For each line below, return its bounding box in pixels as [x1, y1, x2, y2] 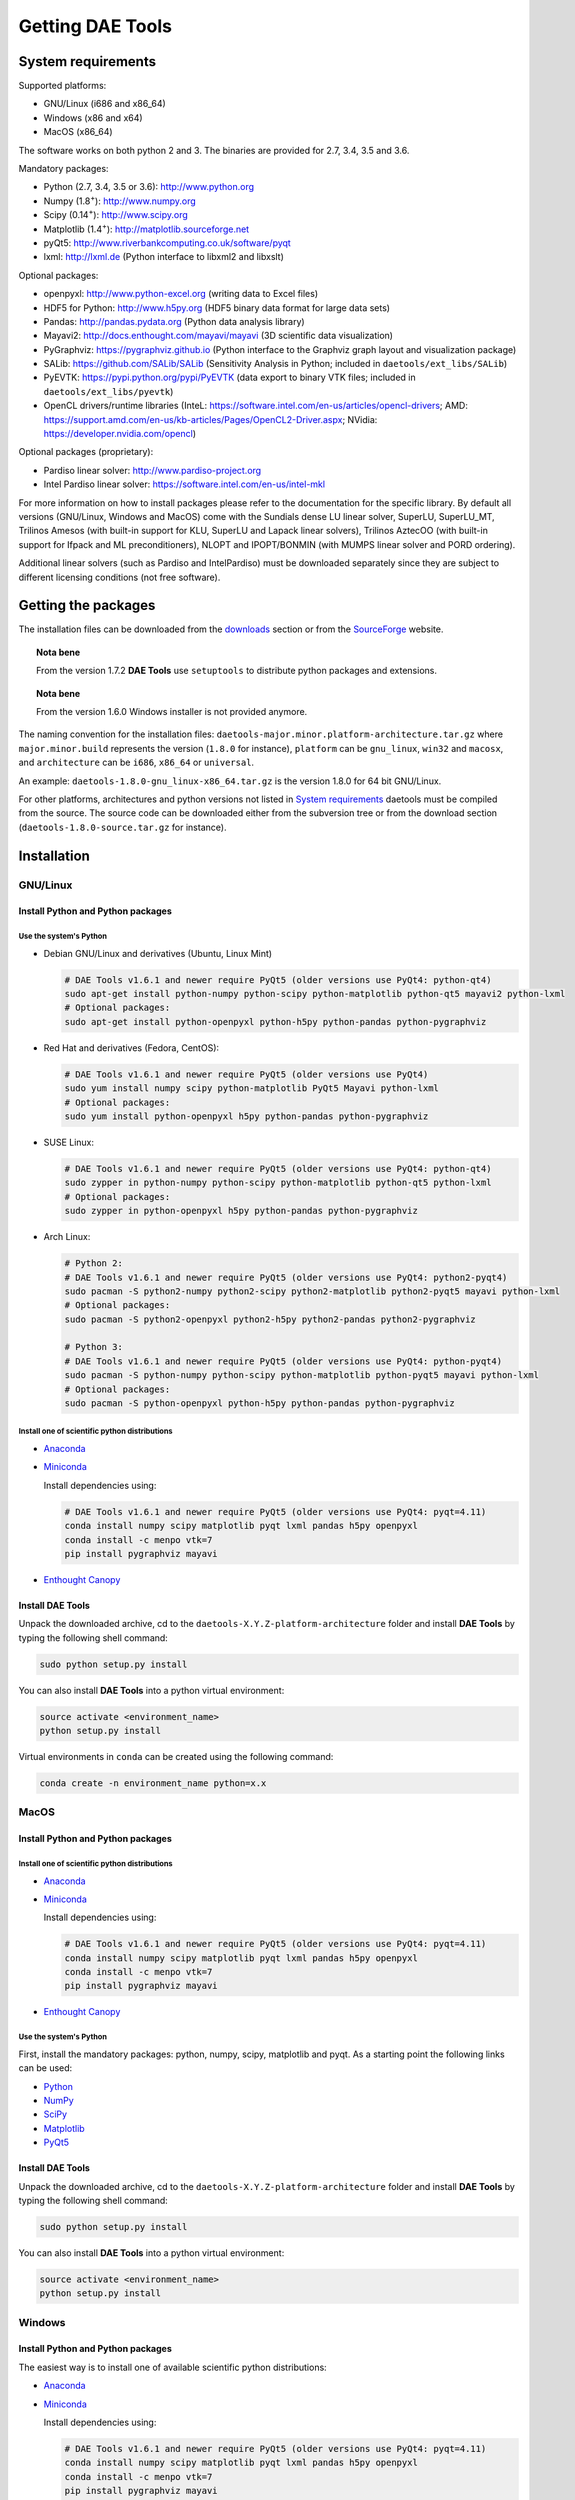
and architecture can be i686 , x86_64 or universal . [18, 756, 255, 769]
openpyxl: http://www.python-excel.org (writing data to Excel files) [43, 288, 319, 300]
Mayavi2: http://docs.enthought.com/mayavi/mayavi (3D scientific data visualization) [43, 330, 394, 342]
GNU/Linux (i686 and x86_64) [43, 98, 167, 110]
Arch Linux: [43, 1231, 91, 1243]
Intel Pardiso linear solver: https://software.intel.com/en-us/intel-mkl [43, 478, 325, 490]
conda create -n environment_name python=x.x [39, 1778, 267, 1789]
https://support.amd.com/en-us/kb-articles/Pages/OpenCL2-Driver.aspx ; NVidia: [43, 413, 378, 425]
